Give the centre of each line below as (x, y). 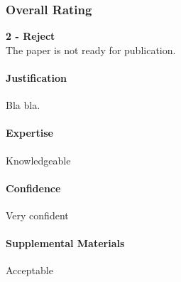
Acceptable (29, 270)
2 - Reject (31, 36)
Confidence (33, 188)
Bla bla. (23, 105)
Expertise (29, 133)
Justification (36, 78)
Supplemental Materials (65, 243)
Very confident (37, 215)
